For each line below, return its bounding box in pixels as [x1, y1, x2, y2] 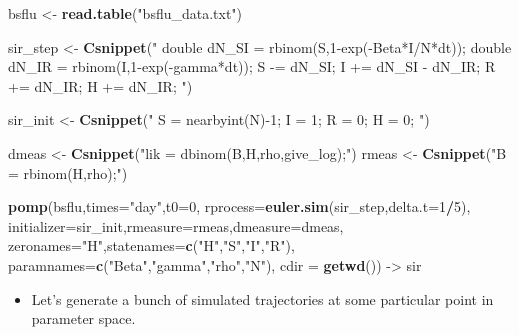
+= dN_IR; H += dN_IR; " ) [8, 75, 193, 96]
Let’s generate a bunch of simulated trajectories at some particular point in [31, 288, 494, 309]
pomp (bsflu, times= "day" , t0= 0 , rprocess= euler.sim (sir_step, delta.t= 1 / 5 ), [8, 196, 471, 217]
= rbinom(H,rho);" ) [8, 162, 128, 183]
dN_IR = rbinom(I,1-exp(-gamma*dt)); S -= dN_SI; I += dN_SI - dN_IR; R [8, 56, 496, 77]
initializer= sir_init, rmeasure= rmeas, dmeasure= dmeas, [8, 215, 344, 236]
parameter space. [31, 308, 136, 329]
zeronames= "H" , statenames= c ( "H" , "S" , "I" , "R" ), [8, 235, 295, 256]
